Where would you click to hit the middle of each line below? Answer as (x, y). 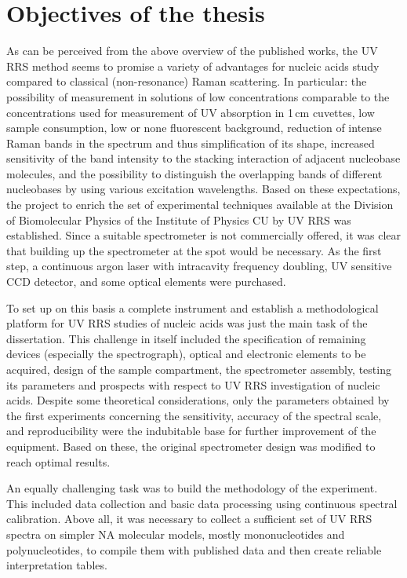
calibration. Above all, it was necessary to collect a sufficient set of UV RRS (189, 519)
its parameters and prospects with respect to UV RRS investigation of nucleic (193, 384)
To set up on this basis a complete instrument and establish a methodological (193, 307)
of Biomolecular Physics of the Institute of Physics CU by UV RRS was (179, 219)
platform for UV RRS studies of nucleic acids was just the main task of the (187, 323)
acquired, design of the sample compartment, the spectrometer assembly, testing (199, 369)
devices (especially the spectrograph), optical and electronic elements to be (186, 354)
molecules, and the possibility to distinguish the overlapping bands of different (194, 173)
